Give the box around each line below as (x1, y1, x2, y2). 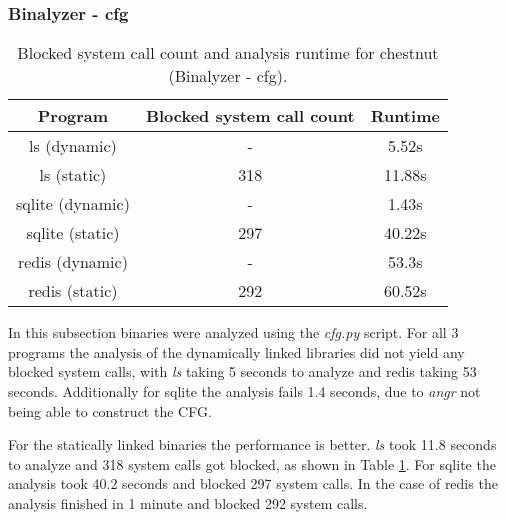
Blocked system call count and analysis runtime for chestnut (17, 41, 439, 65)
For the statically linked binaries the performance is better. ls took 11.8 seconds (8, 434, 497, 455)
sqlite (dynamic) (16, 192, 130, 216)
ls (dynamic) (29, 134, 117, 158)
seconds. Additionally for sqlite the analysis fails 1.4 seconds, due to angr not (8, 381, 481, 401)
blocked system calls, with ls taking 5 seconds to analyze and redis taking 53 (8, 361, 477, 382)
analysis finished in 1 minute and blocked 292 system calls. (8, 492, 368, 513)
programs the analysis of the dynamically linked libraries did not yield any (8, 341, 465, 362)
